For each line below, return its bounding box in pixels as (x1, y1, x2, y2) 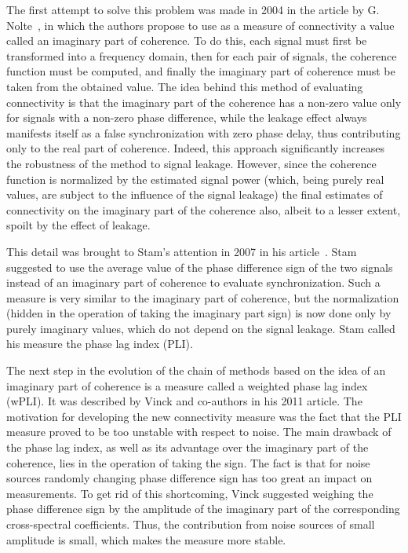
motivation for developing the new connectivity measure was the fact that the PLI (6, 408, 402, 424)
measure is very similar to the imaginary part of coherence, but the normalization (6, 289, 399, 306)
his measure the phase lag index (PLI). (6, 335, 193, 352)
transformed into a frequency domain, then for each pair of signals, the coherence (6, 47, 397, 64)
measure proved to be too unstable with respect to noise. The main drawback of (6, 423, 392, 440)
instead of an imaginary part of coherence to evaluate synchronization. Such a (6, 274, 381, 291)
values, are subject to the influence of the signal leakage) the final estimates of (6, 186, 383, 203)
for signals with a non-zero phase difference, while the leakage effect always (6, 109, 367, 126)
